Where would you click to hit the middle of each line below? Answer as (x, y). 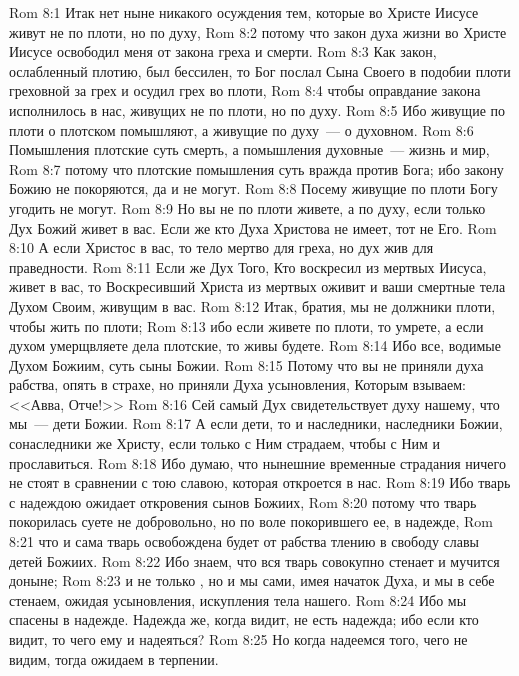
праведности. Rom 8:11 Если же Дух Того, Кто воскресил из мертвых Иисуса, (248, 266)
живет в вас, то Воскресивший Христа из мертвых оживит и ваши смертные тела (257, 286)
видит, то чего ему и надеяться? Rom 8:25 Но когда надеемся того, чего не (238, 639)
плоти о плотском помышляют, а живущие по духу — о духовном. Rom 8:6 (241, 129)
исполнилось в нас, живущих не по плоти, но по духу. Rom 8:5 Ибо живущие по (257, 109)
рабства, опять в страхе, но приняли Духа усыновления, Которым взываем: (238, 384)
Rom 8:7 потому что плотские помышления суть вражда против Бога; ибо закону (256, 168)
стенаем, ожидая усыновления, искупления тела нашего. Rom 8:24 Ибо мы (238, 599)
